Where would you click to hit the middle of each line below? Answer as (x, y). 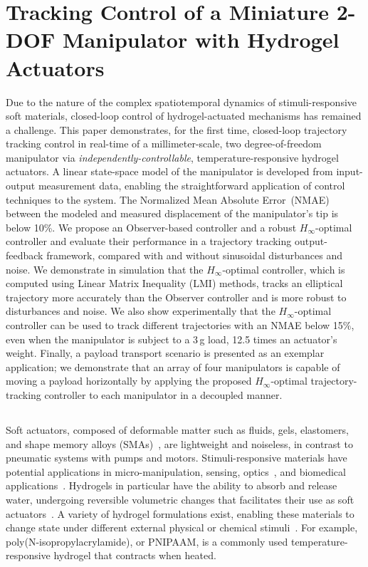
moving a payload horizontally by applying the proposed (129, 381)
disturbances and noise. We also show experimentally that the (141, 311)
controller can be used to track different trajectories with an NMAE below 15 (174, 325)
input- (349, 171)
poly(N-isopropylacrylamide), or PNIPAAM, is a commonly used (147, 541)
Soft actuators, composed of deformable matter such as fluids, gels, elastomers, (177, 429)
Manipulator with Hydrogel (201, 40)
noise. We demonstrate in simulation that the (105, 269)
